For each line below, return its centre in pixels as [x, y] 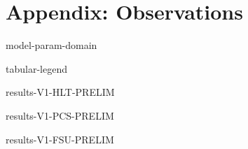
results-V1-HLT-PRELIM [60, 92]
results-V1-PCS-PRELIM [60, 115]
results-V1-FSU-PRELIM [60, 139]
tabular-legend [36, 68]
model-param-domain [51, 45]
